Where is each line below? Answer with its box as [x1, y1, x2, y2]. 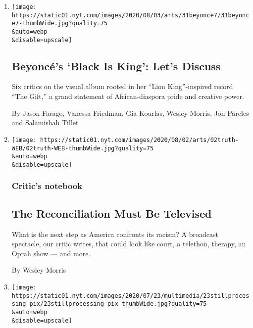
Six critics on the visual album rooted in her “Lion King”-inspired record [11, 81, 233, 92]
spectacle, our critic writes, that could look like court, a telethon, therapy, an [11, 238, 246, 249]
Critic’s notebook [11, 180, 83, 192]
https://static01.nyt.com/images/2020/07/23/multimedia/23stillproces [11, 292, 250, 299]
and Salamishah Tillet [11, 117, 79, 128]
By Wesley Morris [11, 265, 66, 275]
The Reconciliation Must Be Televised [11, 205, 212, 221]
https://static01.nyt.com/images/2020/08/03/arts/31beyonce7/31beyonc [11, 11, 250, 19]
